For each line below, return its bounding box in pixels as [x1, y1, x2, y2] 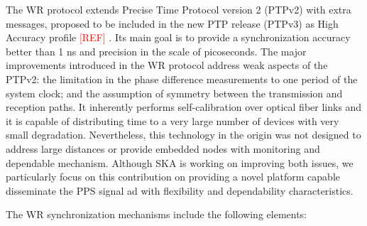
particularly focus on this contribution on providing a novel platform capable [6, 169, 340, 184]
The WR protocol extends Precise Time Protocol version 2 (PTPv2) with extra [6, 2, 351, 16]
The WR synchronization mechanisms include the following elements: [6, 207, 307, 222]
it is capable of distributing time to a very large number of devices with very [6, 113, 339, 128]
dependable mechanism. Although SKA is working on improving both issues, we [6, 155, 354, 170]
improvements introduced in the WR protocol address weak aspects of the [6, 58, 328, 72]
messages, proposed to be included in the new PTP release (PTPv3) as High [6, 16, 339, 31]
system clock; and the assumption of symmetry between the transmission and [6, 85, 343, 100]
